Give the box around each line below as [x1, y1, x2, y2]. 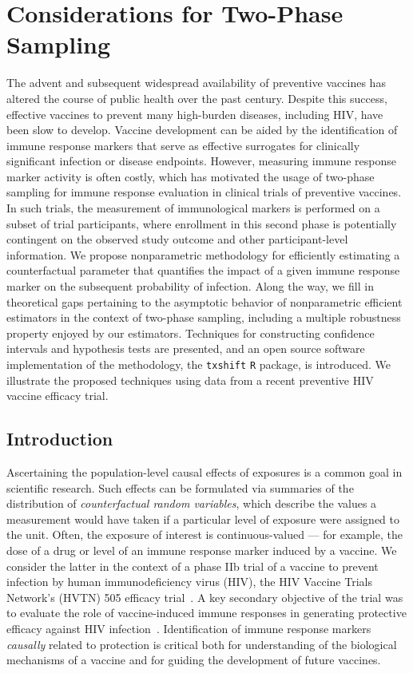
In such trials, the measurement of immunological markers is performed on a [6, 200, 380, 216]
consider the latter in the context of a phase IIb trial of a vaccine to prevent [6, 557, 379, 574]
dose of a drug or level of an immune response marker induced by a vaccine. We [6, 542, 397, 559]
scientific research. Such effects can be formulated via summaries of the [6, 479, 354, 496]
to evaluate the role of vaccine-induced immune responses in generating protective [6, 604, 407, 621]
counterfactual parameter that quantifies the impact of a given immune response [6, 262, 400, 279]
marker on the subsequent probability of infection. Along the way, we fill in [6, 278, 374, 295]
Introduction [6, 426, 113, 451]
